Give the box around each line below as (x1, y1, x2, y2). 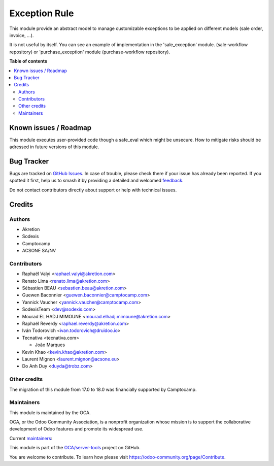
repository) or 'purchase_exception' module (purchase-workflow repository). (9, 49, 170, 55)
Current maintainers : (9, 435, 53, 441)
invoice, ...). (9, 32, 34, 38)
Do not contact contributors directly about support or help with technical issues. (9, 187, 177, 193)
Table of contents (9, 58, 48, 64)
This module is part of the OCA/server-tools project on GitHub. (9, 445, 141, 451)
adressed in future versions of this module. (9, 144, 99, 150)
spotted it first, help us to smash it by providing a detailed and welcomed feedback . (9, 178, 184, 184)
